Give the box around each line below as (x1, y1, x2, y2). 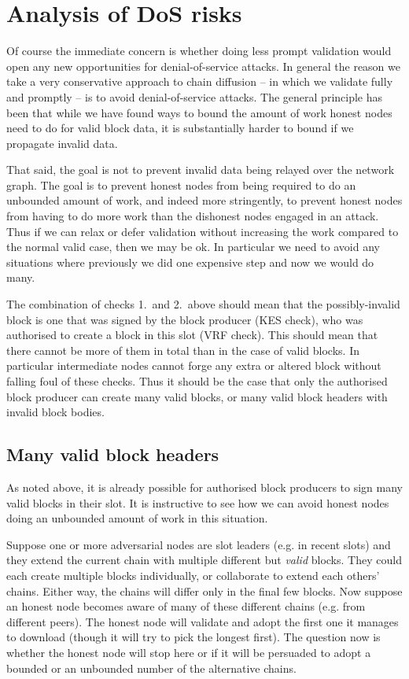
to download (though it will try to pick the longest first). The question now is (6, 629, 381, 645)
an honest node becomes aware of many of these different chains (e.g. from (6, 598, 366, 614)
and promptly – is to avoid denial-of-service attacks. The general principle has (6, 88, 383, 105)
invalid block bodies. (6, 404, 105, 420)
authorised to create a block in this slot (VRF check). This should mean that (6, 327, 378, 343)
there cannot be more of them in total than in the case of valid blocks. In (6, 341, 359, 358)
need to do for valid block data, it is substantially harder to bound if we (6, 120, 354, 136)
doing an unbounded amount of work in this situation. (6, 510, 268, 526)
